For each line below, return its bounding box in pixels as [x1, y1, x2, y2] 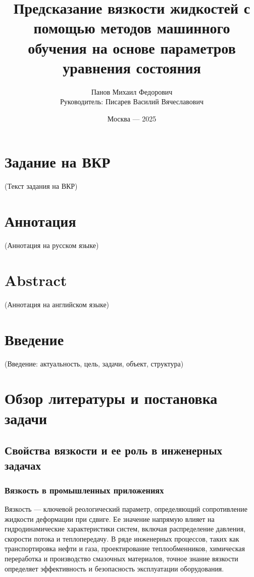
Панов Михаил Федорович [91, 86, 173, 97]
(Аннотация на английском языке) [5, 299, 110, 309]
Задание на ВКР [5, 151, 111, 172]
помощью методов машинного [33, 17, 230, 38]
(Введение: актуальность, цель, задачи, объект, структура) [5, 358, 184, 368]
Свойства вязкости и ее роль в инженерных [5, 442, 223, 458]
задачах [5, 457, 41, 473]
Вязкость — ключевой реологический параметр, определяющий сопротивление [5, 504, 247, 514]
